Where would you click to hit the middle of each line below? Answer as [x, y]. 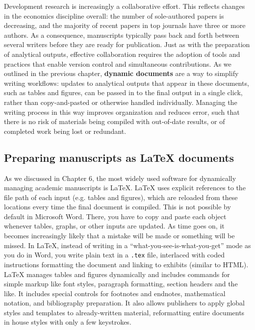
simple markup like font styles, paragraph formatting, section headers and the [121, 284]
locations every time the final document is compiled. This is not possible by [117, 207]
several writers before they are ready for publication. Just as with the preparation [127, 44]
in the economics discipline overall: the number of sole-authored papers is [114, 15]
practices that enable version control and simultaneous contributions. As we [118, 63]
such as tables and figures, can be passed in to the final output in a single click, [123, 92]
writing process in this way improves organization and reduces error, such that [122, 112]
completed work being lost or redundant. [65, 131]
